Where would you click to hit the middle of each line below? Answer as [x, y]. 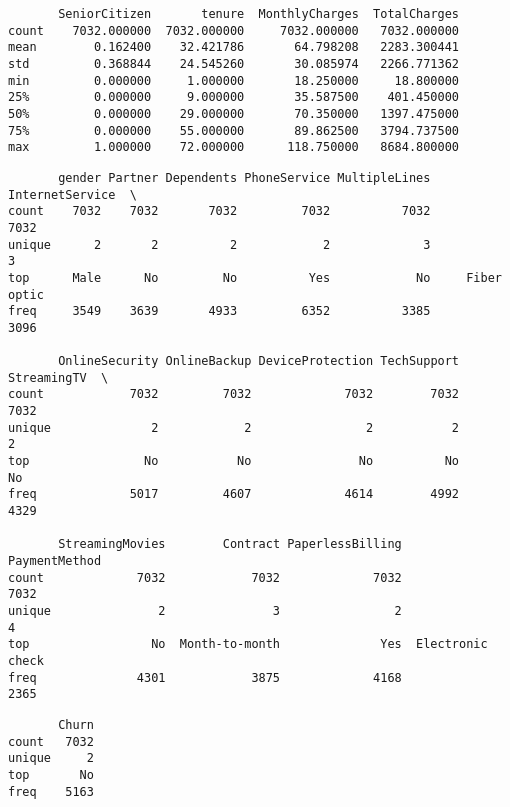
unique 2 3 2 [205, 610]
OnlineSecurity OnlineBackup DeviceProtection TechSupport [259, 361]
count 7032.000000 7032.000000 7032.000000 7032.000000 [234, 30]
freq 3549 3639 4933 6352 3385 [219, 311]
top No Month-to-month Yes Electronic [248, 644]
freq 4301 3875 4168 [205, 677]
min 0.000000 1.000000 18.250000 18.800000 [234, 80]
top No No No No [234, 461]
